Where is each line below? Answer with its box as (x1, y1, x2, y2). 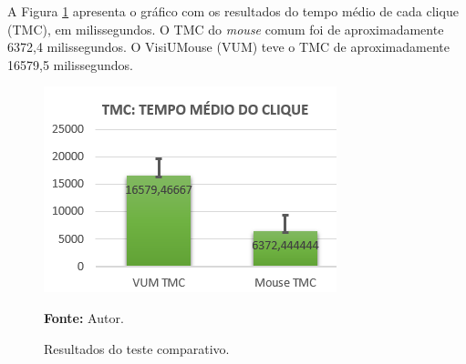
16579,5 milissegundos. (7, 55, 133, 74)
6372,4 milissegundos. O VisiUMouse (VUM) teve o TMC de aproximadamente (7, 37, 450, 56)
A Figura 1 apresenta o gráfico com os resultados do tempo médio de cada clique (7, 2, 459, 20)
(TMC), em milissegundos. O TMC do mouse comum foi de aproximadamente (7, 19, 444, 38)
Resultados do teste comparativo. (44, 339, 230, 358)
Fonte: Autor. (44, 308, 124, 327)
